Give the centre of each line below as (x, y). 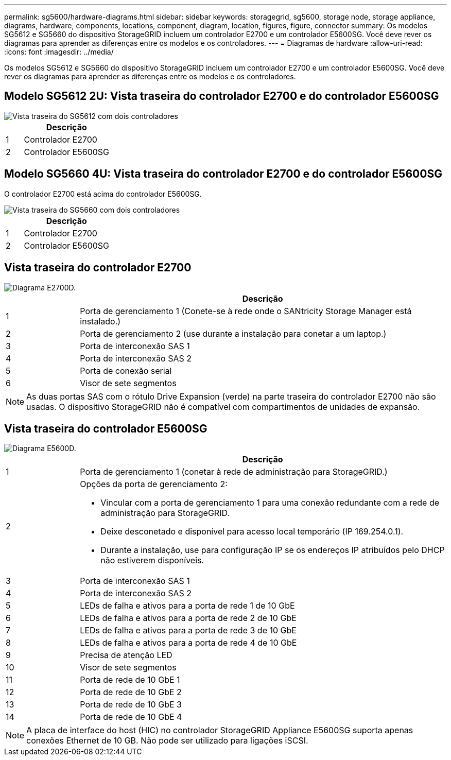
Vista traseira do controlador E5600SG (106, 428)
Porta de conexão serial (126, 370)
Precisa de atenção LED (126, 655)
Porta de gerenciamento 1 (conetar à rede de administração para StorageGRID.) (234, 472)
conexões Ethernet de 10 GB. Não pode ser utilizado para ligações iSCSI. (167, 741)
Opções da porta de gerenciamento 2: (154, 484)
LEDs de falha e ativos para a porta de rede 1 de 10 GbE (187, 606)
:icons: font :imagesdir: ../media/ (59, 52)
